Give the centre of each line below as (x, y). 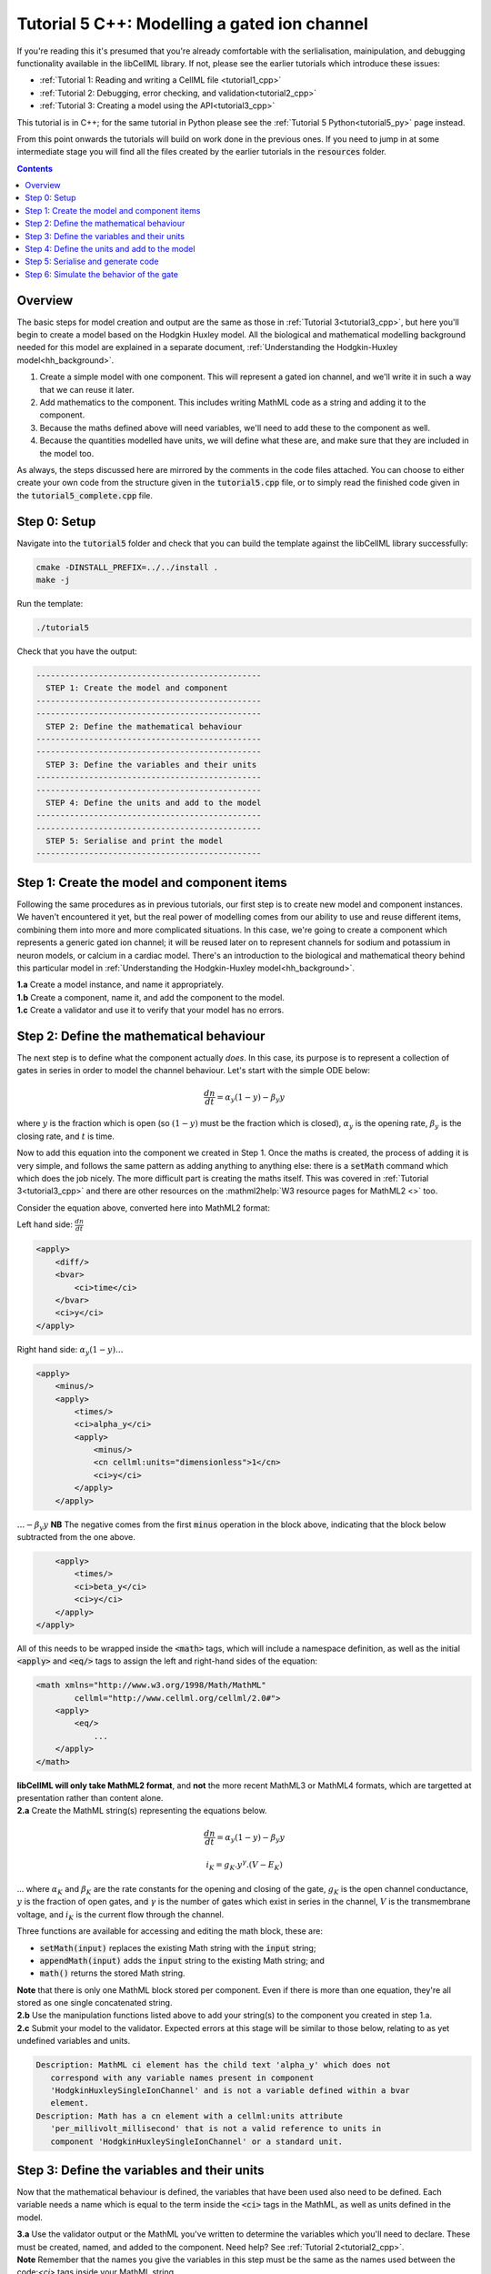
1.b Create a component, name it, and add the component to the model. (151, 997)
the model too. (67, 453)
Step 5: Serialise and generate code (92, 262)
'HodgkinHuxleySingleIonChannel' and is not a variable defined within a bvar (230, 2091)
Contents (35, 168)
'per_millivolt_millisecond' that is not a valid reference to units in (216, 2129)
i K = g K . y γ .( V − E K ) (245, 1866)
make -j (53, 580)
